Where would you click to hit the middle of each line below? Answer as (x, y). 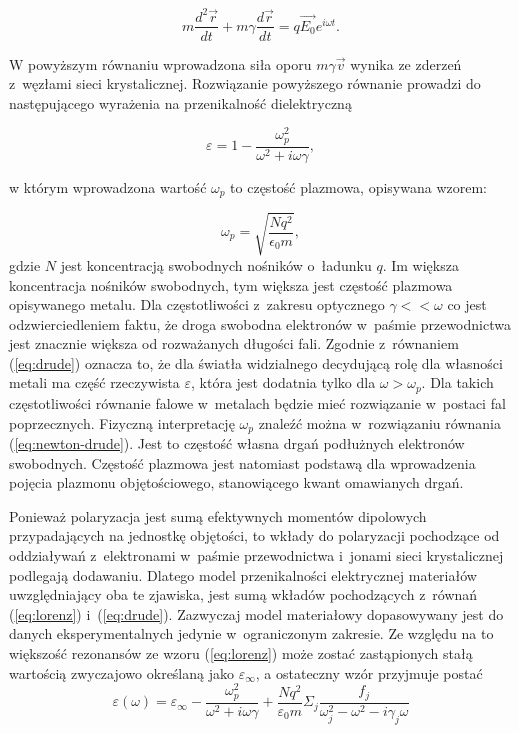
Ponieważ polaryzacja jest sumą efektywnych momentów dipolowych (218, 515)
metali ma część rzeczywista (94, 382)
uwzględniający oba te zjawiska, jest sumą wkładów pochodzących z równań (243, 594)
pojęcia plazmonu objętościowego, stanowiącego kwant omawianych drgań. (236, 482)
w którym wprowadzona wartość (108, 186)
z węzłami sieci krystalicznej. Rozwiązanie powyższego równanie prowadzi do (245, 83)
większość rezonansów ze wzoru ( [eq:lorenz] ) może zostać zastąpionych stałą (241, 652)
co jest (467, 304)
